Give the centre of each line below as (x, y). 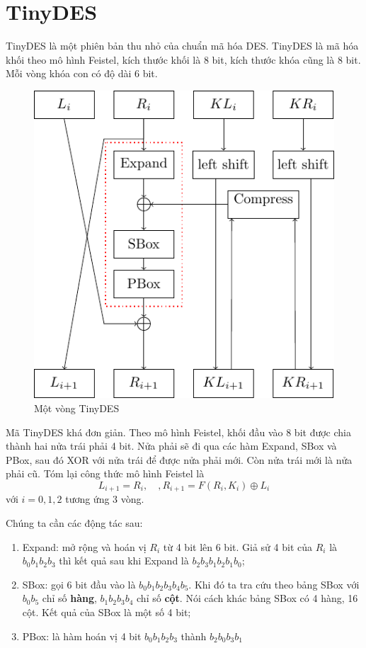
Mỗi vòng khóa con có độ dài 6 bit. (82, 73)
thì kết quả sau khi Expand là (124, 561)
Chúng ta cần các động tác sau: (74, 522)
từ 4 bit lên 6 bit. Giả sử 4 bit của (238, 546)
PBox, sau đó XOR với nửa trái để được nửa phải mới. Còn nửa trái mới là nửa (179, 459)
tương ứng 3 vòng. (105, 499)
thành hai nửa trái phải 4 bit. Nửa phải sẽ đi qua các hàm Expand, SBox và (171, 446)
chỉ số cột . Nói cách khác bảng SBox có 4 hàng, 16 (247, 598)
